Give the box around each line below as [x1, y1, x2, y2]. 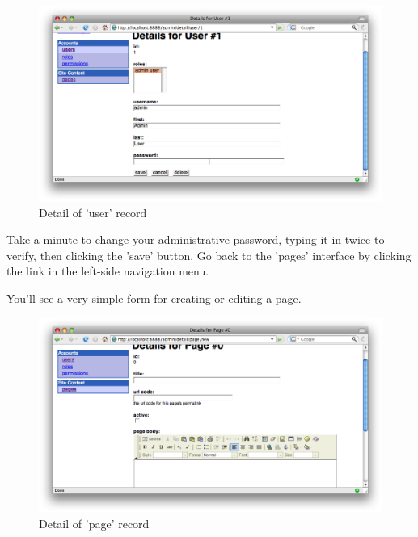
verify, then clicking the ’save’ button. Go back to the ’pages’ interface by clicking [6, 246, 412, 263]
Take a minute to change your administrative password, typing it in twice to [6, 231, 385, 248]
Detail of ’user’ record [39, 203, 147, 220]
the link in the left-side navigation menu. [6, 262, 209, 279]
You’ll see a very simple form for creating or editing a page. [6, 289, 302, 306]
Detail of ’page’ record [39, 515, 150, 532]
